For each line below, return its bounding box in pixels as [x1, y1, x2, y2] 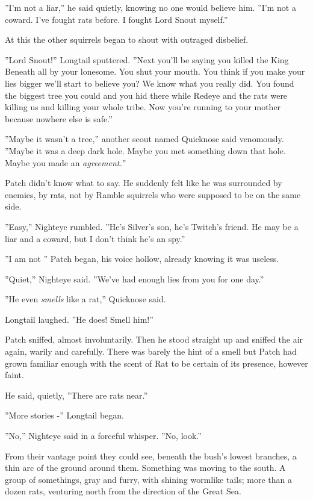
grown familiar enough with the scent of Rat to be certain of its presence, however [5, 356, 308, 369]
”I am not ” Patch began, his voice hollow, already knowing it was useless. [5, 252, 279, 265]
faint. [5, 369, 24, 381]
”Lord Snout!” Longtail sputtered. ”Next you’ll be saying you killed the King [5, 53, 289, 66]
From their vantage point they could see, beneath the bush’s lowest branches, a [5, 449, 297, 462]
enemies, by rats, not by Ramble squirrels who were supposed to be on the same [5, 188, 301, 201]
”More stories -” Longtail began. [5, 409, 124, 422]
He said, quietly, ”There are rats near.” [5, 388, 148, 401]
